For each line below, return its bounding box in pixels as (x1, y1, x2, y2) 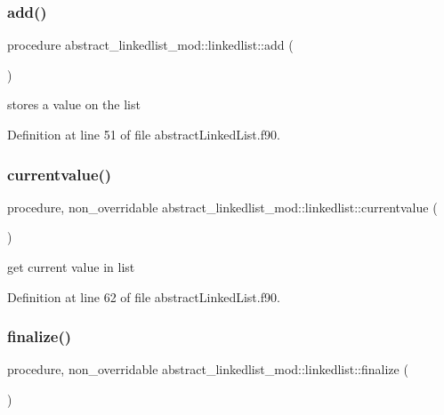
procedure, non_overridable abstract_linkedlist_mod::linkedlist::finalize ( (7, 360, 408, 379)
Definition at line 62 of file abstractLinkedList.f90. (7, 287, 280, 306)
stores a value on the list (7, 95, 141, 114)
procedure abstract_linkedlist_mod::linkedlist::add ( (7, 36, 294, 54)
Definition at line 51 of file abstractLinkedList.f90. (7, 125, 280, 143)
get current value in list (7, 258, 135, 275)
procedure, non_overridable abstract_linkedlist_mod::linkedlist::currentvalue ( (7, 197, 438, 216)
